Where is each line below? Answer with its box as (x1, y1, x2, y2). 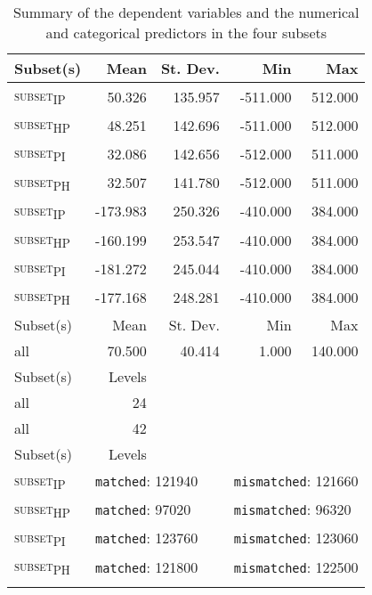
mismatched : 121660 (233, 470, 359, 492)
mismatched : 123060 (233, 527, 359, 549)
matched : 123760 (95, 527, 198, 549)
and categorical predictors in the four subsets (45, 22, 328, 43)
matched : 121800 (95, 556, 198, 577)
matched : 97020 (95, 499, 191, 520)
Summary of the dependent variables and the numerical (12, 2, 360, 22)
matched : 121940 (95, 470, 198, 492)
